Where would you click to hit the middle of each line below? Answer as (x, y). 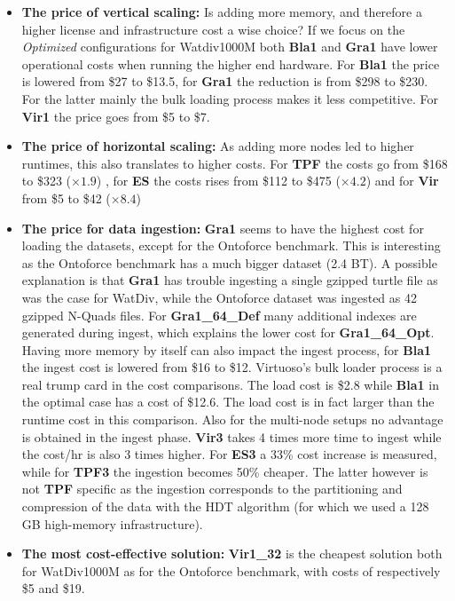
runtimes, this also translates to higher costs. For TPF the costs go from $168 (235, 163)
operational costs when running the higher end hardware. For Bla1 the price (231, 63)
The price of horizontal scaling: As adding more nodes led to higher (218, 146)
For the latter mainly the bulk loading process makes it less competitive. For (230, 98)
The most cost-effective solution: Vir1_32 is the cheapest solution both (232, 554)
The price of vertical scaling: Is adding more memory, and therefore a (222, 12)
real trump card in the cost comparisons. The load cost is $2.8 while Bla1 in (230, 384)
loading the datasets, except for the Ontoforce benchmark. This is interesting (231, 245)
